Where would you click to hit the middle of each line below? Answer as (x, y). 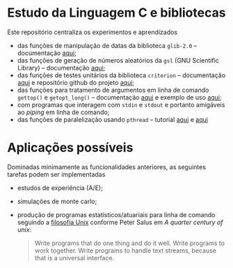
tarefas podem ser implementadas (56, 174)
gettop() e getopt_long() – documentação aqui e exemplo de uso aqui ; (119, 97)
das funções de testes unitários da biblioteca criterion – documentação (121, 75)
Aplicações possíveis (70, 148)
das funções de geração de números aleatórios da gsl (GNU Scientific (118, 60)
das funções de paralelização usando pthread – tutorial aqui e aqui (113, 119)
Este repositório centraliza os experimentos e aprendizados (93, 32)
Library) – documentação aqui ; (61, 68)
